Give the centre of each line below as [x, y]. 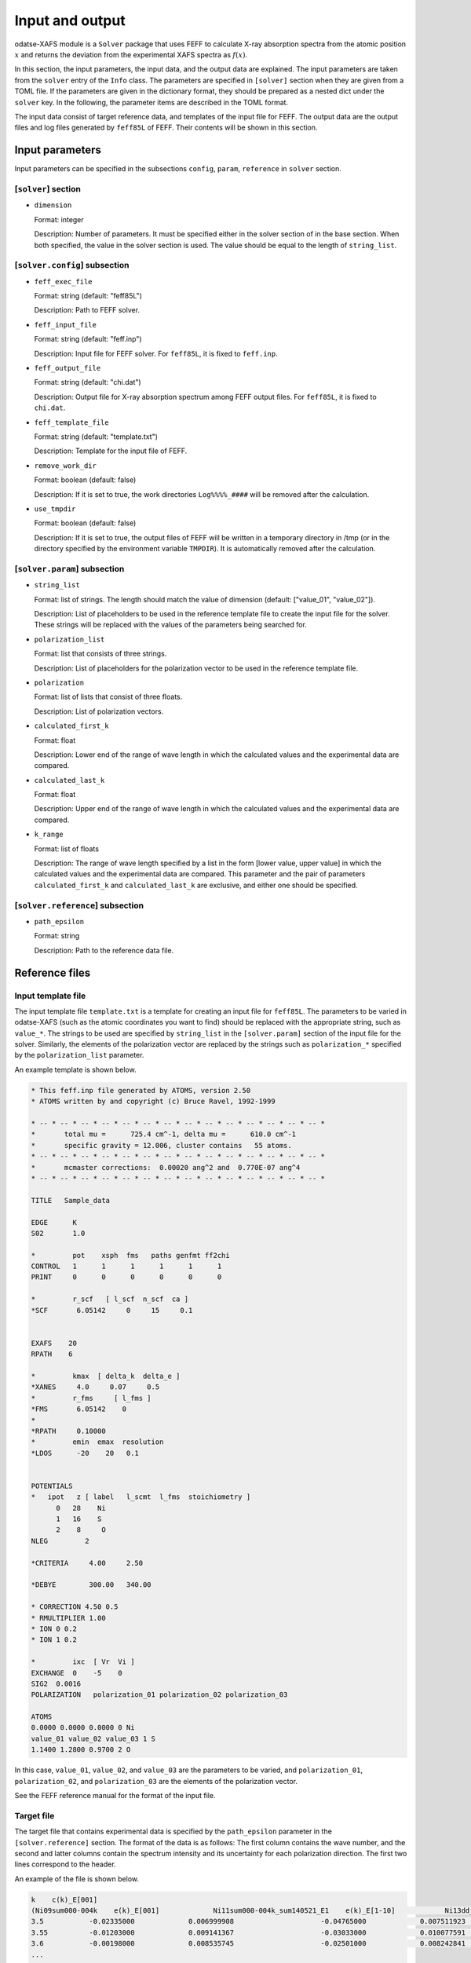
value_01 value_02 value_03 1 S [93, 1738]
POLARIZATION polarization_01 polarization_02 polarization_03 [159, 1695]
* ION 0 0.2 [54, 1629]
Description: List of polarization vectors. [99, 711]
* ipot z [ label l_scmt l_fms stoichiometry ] [141, 1497]
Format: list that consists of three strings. [100, 654]
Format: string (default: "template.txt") [96, 437]
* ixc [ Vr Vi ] [83, 1662]
